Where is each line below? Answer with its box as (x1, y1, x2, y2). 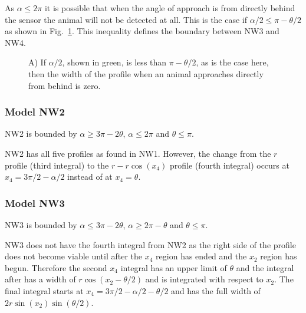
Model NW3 (5, 195, 65, 210)
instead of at (67, 170, 113, 183)
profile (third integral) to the (5, 159, 109, 171)
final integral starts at (5, 284, 84, 296)
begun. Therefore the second (5, 261, 107, 274)
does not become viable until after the (5, 250, 143, 262)
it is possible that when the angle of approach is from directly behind (44, 2, 295, 14)
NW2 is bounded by (5, 127, 77, 140)
